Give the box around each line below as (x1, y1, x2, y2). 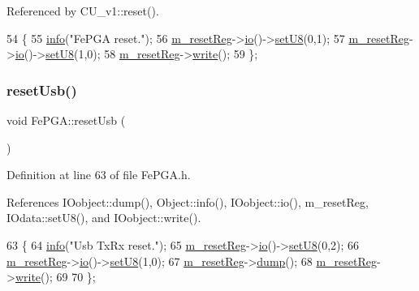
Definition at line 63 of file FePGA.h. (6, 166, 191, 183)
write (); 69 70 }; (15, 268, 96, 285)
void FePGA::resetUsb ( (6, 112, 126, 128)
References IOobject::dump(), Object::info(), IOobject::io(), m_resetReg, (6, 193, 369, 210)
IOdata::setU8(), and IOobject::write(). (6, 209, 201, 226)
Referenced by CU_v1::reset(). (6, 2, 159, 19)
